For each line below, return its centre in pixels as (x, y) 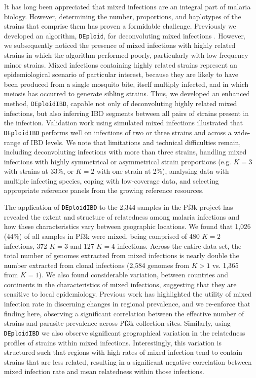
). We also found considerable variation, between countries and (133, 275)
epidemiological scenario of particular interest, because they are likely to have (121, 74)
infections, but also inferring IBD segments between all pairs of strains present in (127, 113)
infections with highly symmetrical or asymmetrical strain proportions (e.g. (118, 161)
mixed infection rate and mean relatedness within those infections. (104, 371)
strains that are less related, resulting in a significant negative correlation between (128, 361)
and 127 (82, 246)
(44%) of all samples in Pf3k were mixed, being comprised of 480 (102, 236)
